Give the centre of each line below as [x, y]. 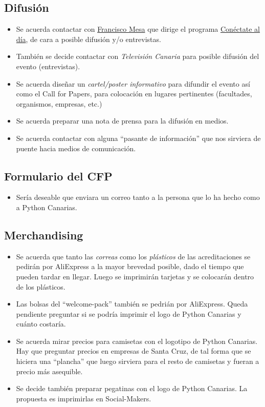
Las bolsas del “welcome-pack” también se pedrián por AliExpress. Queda [132, 304]
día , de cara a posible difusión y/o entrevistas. [89, 39]
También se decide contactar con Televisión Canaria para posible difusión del [138, 56]
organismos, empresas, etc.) [59, 103]
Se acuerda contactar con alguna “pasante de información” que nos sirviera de [138, 138]
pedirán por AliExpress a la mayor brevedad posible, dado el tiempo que [130, 266]
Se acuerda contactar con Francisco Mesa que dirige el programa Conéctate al [138, 29]
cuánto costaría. [41, 324]
